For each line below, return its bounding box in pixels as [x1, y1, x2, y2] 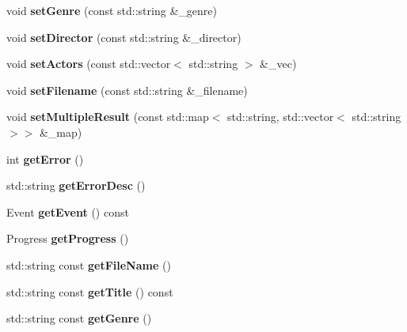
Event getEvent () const [6, 203, 129, 220]
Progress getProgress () [6, 230, 129, 247]
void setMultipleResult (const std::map [6, 108, 209, 125]
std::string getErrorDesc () [6, 177, 146, 194]
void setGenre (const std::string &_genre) [6, 2, 217, 18]
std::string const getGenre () [6, 310, 152, 326]
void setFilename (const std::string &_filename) [6, 81, 248, 98]
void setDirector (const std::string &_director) [6, 28, 242, 45]
